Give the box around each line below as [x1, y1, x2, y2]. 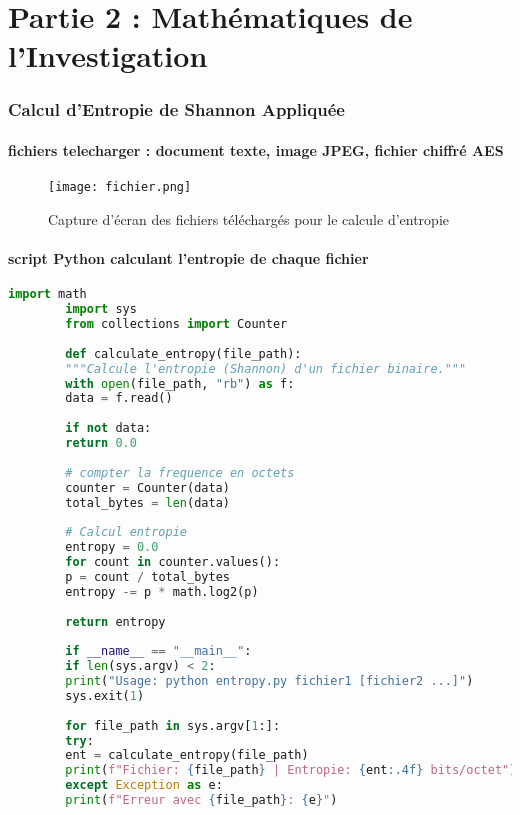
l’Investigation [8, 35, 208, 76]
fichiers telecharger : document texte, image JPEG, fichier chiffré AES [8, 140, 504, 160]
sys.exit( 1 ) [65, 688, 145, 703]
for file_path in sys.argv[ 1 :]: [65, 718, 281, 733]
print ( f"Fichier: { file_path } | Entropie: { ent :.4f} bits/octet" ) [65, 763, 517, 778]
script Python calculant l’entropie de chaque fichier [8, 248, 369, 269]
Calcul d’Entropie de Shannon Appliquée [8, 97, 345, 122]
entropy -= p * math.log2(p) [65, 584, 259, 599]
